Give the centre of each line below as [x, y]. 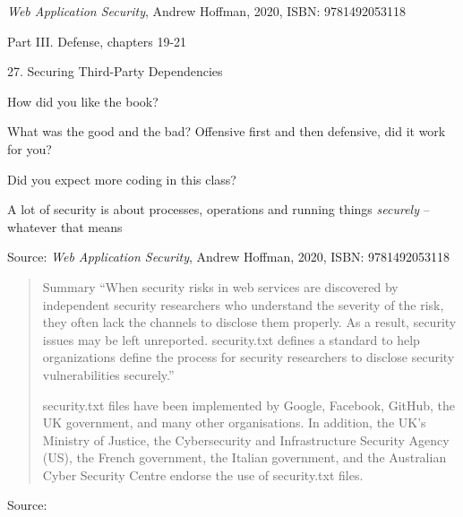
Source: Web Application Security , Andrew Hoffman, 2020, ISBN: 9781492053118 [229, 257]
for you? [30, 148]
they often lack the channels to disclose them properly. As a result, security [249, 322]
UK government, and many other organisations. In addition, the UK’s [234, 422]
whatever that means [65, 226]
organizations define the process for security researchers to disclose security [249, 357]
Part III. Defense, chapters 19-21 [97, 41]
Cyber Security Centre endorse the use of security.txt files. [203, 474]
